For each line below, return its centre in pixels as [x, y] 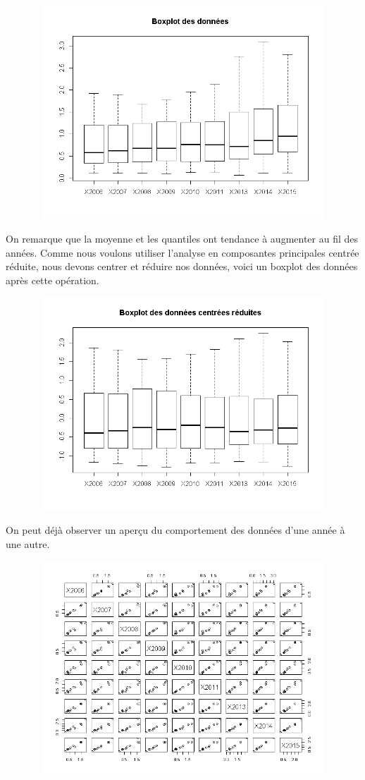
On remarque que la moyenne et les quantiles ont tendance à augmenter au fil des [182, 238]
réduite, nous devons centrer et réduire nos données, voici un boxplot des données [182, 266]
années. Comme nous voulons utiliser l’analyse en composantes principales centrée [182, 252]
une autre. [28, 543]
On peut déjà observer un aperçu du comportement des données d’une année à [175, 530]
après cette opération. [52, 280]
